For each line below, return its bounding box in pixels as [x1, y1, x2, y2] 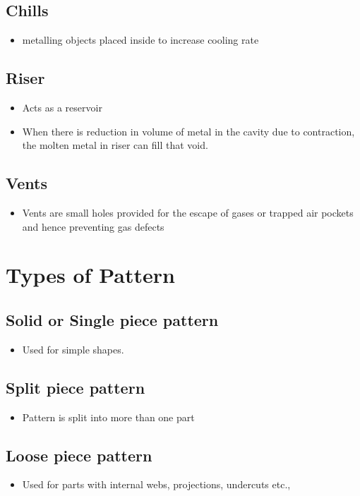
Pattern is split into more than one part [22, 409, 195, 424]
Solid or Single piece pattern [6, 308, 219, 330]
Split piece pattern [6, 376, 145, 398]
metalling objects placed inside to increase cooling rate [22, 32, 259, 47]
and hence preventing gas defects [22, 219, 164, 234]
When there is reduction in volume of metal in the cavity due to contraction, [22, 123, 355, 138]
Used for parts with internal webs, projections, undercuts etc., [22, 477, 291, 492]
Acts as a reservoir [22, 100, 102, 114]
